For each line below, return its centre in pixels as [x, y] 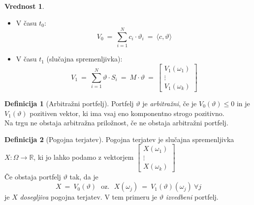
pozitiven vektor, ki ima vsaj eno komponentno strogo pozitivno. [127, 113]
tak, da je [84, 177]
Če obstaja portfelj [33, 177]
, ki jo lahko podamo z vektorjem [84, 157]
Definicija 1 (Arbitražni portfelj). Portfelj [69, 103]
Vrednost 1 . [24, 6]
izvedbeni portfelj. [192, 197]
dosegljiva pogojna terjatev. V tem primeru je [89, 197]
